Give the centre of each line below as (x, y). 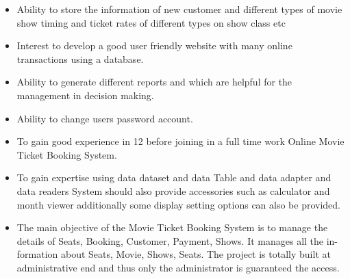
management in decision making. (85, 95)
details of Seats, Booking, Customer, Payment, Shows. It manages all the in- (177, 240)
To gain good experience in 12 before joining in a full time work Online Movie (180, 141)
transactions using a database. (80, 58)
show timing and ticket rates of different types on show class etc (151, 22)
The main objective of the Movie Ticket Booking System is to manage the (172, 227)
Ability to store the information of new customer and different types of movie (179, 9)
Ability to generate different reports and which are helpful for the (154, 82)
